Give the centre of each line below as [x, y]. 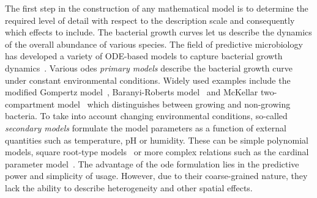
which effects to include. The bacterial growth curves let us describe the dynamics [158, 32]
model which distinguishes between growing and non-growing [174, 104]
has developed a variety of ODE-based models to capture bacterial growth [144, 56]
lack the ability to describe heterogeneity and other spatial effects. [129, 187]
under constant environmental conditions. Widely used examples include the [148, 80]
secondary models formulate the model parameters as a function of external [146, 127]
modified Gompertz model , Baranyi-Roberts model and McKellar [132, 92]
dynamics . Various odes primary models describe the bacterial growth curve [149, 68]
